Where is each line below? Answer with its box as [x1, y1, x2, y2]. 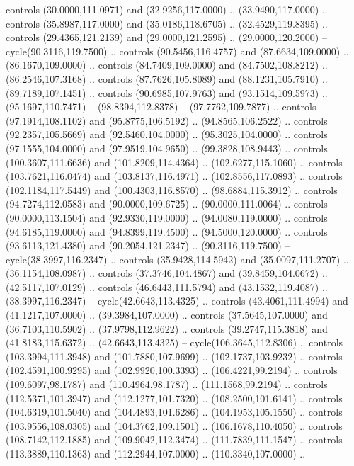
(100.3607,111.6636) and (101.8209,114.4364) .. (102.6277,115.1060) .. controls [6, 154, 343, 169]
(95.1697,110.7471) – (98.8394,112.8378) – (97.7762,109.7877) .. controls [6, 99, 316, 114]
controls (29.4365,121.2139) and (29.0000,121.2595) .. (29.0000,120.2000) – [6, 30, 327, 45]
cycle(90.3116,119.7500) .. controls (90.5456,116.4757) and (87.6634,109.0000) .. [6, 43, 349, 58]
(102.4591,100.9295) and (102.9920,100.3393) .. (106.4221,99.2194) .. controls [6, 363, 338, 377]
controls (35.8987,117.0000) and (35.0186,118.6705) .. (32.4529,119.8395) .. [6, 16, 328, 30]
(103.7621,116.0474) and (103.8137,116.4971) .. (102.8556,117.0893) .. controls [6, 169, 343, 183]
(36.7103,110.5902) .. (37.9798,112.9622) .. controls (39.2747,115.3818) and [6, 321, 328, 336]
